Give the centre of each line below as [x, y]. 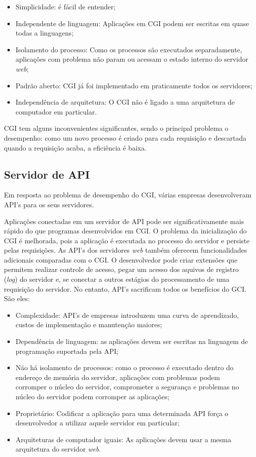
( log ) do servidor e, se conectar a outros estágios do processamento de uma [117, 279]
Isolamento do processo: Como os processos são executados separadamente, [129, 49]
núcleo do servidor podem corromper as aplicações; [92, 397]
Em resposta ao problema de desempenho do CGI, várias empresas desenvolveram [128, 195]
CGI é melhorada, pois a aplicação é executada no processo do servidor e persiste [127, 240]
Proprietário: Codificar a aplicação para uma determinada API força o [122, 413]
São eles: [17, 298]
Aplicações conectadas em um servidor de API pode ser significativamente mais [124, 221]
